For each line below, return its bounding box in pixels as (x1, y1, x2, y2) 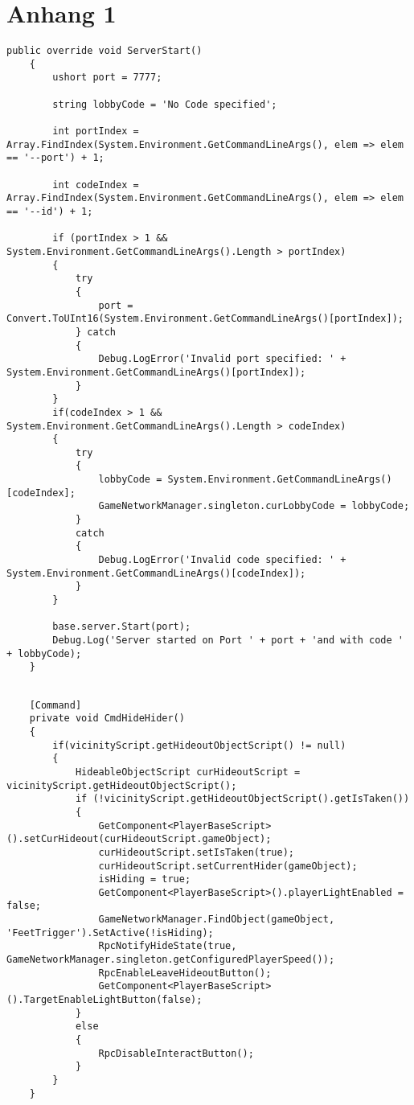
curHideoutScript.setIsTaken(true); (98, 846, 294, 858)
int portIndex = (52, 125, 139, 138)
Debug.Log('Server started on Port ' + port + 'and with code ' (52, 635, 404, 646)
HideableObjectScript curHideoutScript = (75, 766, 301, 778)
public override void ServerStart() (6, 45, 203, 57)
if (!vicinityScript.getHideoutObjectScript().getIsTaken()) (75, 793, 410, 805)
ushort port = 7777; (52, 72, 162, 84)
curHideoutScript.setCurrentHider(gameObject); (98, 860, 358, 872)
